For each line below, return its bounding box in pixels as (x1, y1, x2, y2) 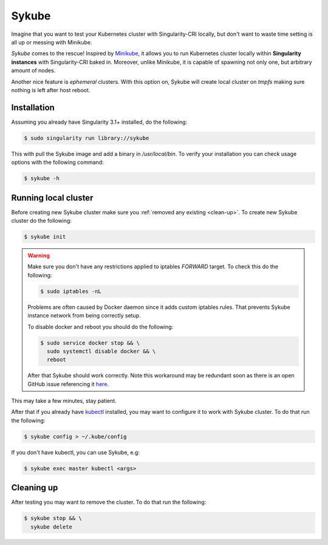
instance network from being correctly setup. (27, 312, 141, 319)
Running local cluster (11, 192, 94, 203)
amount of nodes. (11, 67, 56, 74)
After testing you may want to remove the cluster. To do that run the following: (11, 498, 207, 506)
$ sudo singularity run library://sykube (24, 134, 149, 141)
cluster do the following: (11, 217, 72, 225)
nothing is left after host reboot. (11, 86, 91, 93)
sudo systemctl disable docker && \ (46, 348, 156, 354)
